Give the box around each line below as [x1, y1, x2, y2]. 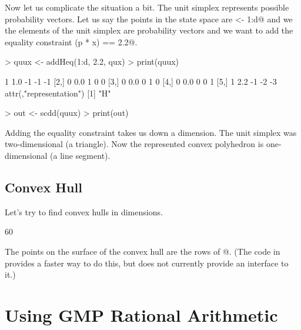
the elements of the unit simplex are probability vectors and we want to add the [5, 24, 293, 36]
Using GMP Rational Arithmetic [5, 302, 278, 326]
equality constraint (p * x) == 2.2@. [5, 35, 138, 48]
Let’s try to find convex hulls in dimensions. [5, 205, 163, 218]
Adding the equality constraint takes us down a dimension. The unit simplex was [5, 126, 297, 138]
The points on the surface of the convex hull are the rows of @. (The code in [5, 245, 280, 257]
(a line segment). [50, 149, 111, 161]
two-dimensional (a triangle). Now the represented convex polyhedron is [5, 138, 264, 150]
